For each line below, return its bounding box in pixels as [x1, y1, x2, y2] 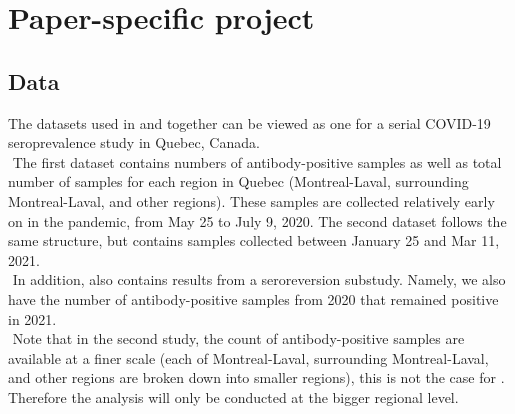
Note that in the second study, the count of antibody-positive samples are [12, 328, 465, 349]
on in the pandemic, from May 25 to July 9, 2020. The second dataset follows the [8, 210, 507, 231]
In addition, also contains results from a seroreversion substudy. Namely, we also [12, 269, 506, 290]
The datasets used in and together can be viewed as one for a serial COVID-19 [8, 112, 491, 133]
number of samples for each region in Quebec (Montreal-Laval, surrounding [8, 171, 469, 192]
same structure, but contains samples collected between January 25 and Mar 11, [8, 230, 500, 251]
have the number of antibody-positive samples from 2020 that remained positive [8, 288, 499, 309]
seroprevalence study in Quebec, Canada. [8, 132, 260, 153]
